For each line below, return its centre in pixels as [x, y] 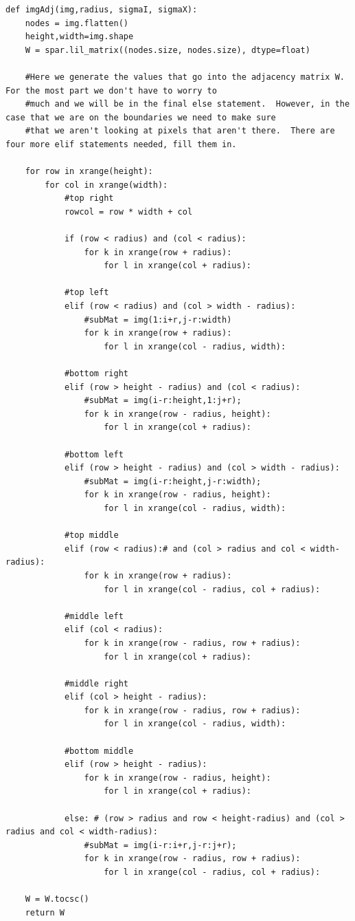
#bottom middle [99, 751]
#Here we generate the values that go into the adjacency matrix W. [185, 77]
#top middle [91, 535]
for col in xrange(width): [106, 185]
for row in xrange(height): [89, 172]
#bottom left [94, 454]
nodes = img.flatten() [77, 23]
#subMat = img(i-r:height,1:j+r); [163, 401]
